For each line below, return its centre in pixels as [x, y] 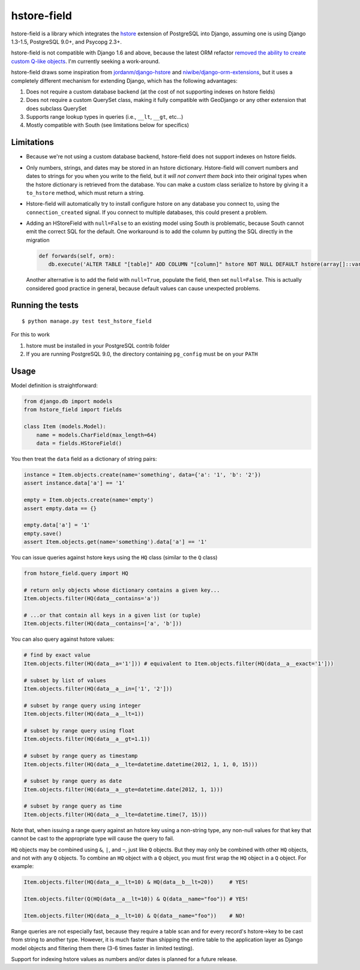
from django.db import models [68, 401]
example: [22, 866]
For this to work [31, 335]
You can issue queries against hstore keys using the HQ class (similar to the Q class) [114, 558]
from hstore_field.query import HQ [76, 573]
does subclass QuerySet [56, 109]
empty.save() [43, 533]
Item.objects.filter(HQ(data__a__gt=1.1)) [87, 739]
